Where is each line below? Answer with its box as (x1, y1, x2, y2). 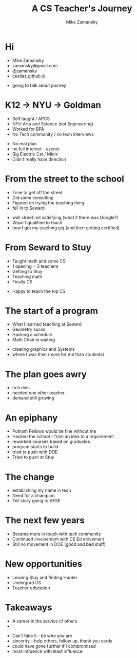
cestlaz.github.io (12, 73, 46, 79)
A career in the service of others (12, 618, 78, 624)
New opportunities (5, 558, 82, 570)
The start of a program (5, 305, 98, 316)
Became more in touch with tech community (12, 531, 101, 537)
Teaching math (12, 274, 42, 279)
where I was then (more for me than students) (12, 352, 105, 358)
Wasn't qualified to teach (12, 219, 62, 225)
